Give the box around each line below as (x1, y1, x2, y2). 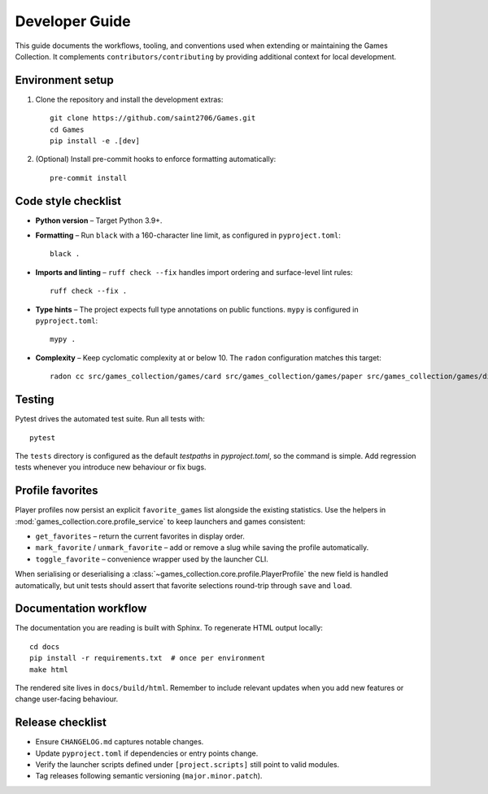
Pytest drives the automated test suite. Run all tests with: (15, 414, 205, 424)
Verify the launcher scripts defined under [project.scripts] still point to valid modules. (35, 760, 340, 770)
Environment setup (15, 73, 114, 87)
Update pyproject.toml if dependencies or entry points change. (35, 748, 259, 758)
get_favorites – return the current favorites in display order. (35, 531, 246, 541)
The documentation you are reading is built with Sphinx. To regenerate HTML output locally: (15, 623, 323, 633)
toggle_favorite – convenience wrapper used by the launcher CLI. (35, 554, 268, 564)
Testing (15, 393, 54, 407)
